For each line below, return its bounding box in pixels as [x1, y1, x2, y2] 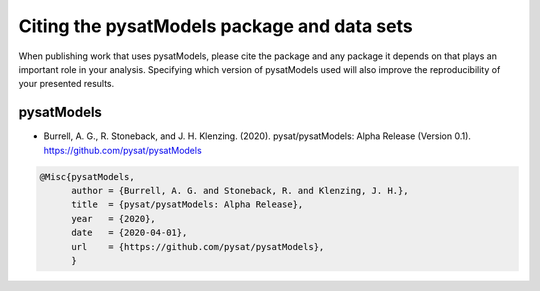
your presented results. [18, 78, 115, 90]
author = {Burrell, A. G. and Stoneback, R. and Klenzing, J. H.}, [71, 185, 409, 196]
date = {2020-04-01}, [71, 227, 188, 239]
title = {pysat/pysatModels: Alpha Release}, [71, 199, 304, 210]
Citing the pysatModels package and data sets [18, 15, 414, 37]
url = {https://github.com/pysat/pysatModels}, [71, 241, 325, 252]
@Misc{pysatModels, [39, 171, 135, 182]
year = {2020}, [71, 213, 157, 224]
